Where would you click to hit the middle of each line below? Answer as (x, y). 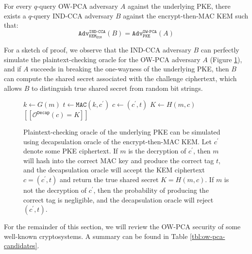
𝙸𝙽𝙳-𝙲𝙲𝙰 (97, 31)
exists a (15, 15)
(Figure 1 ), (226, 59)
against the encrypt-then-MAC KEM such (186, 15)
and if (13, 69)
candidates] (21, 246)
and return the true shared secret (109, 179)
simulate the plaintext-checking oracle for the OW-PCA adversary (102, 59)
